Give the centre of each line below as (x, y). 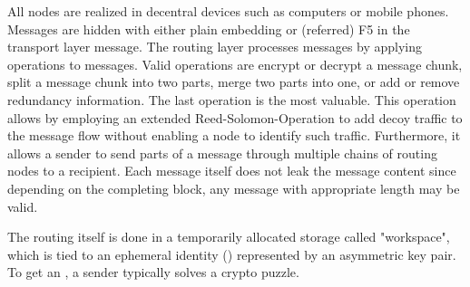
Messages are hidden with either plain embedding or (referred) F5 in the (209, 29)
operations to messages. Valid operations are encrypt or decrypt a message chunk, (235, 64)
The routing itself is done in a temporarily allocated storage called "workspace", (229, 237)
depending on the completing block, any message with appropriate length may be (234, 188)
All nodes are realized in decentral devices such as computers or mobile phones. (228, 11)
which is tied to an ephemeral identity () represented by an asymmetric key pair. (232, 254)
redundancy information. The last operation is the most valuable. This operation (232, 99)
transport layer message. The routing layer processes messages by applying (215, 47)
